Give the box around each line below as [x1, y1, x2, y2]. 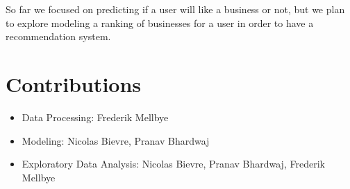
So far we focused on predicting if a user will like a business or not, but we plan [6, 2, 345, 16]
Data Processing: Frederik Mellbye [22, 109, 169, 124]
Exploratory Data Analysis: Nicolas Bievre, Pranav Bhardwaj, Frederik [22, 156, 325, 171]
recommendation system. [6, 29, 111, 44]
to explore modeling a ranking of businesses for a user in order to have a [6, 15, 314, 30]
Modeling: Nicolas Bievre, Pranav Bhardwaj [22, 133, 210, 147]
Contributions [6, 69, 142, 98]
